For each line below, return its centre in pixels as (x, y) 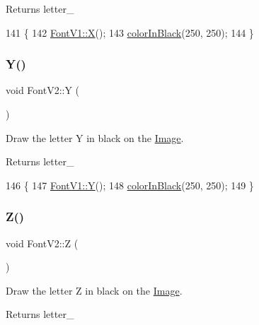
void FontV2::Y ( (43, 90)
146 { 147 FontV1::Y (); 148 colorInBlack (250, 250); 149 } (130, 185)
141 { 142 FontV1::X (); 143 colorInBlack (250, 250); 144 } (130, 32)
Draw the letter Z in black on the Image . (94, 290)
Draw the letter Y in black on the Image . (95, 137)
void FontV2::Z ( (42, 243)
